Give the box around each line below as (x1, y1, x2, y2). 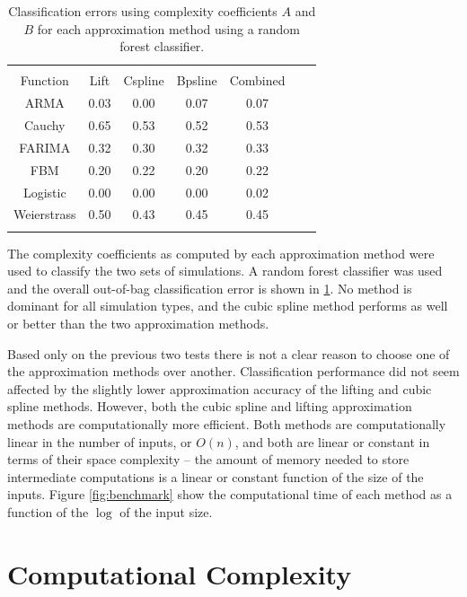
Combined (229, 71, 286, 90)
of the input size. (119, 503, 213, 521)
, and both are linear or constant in (234, 432, 430, 451)
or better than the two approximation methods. (7, 314, 269, 333)
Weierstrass (13, 205, 76, 224)
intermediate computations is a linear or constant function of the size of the (7, 467, 424, 486)
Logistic (22, 182, 66, 201)
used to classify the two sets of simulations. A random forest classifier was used (7, 261, 443, 280)
